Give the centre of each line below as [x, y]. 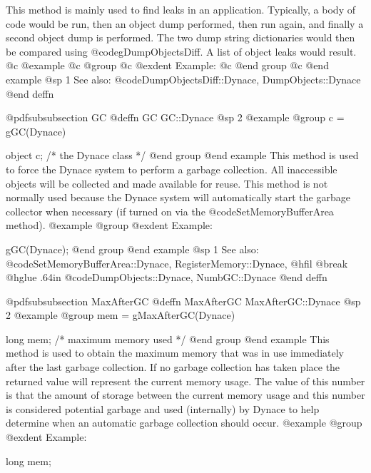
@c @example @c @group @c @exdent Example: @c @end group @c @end [167, 65]
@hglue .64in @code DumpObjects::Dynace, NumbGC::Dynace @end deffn [167, 277]
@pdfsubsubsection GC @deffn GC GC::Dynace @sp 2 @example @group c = [175, 117]
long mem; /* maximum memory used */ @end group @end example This [168, 339]
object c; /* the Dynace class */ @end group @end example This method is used [182, 155]
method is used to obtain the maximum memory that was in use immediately [175, 353]
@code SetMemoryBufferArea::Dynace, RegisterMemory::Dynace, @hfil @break [177, 263]
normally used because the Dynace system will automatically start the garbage [178, 197]
